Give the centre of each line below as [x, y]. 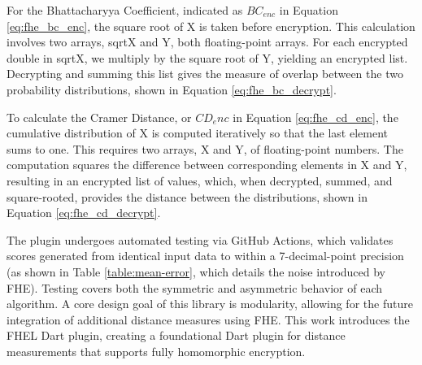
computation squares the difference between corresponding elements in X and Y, [207, 165]
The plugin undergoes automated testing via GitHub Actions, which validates [200, 239]
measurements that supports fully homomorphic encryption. [156, 351]
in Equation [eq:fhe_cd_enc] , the [315, 117]
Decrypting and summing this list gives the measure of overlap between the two [205, 74]
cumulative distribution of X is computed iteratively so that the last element [197, 133]
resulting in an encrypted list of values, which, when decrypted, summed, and [200, 180]
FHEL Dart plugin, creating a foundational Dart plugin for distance [176, 335]
